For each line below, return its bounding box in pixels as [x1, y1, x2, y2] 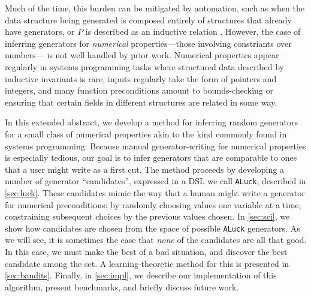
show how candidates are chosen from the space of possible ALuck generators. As [5, 221, 300, 234]
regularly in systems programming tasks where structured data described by [5, 60, 284, 73]
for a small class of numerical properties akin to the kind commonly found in [5, 127, 287, 140]
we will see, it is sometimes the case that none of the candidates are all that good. [5, 233, 307, 246]
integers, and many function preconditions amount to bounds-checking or [5, 84, 273, 97]
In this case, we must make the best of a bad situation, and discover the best [5, 245, 288, 257]
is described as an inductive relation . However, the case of [85, 25, 301, 38]
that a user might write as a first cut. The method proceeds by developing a [5, 163, 284, 175]
